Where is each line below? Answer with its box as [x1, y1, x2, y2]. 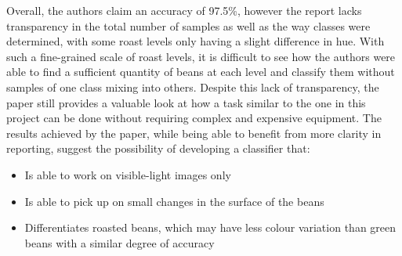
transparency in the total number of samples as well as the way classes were [6, 17, 371, 34]
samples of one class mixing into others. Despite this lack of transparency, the [6, 78, 379, 95]
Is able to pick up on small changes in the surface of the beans [24, 193, 324, 209]
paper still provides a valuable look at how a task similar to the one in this [6, 94, 366, 110]
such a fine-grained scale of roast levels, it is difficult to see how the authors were [6, 48, 396, 64]
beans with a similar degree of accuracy [24, 234, 215, 251]
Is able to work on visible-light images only [24, 166, 231, 182]
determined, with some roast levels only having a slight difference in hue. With [6, 33, 385, 49]
